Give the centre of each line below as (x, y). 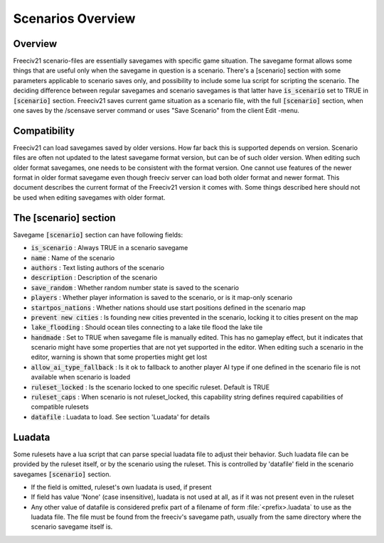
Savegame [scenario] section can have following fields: (98, 235)
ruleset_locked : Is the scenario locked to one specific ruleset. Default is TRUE (150, 387)
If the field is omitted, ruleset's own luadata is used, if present (121, 487)
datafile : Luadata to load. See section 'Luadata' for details (120, 416)
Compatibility (44, 130)
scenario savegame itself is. (72, 527)
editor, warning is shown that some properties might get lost (119, 357)
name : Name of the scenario (73, 258)
